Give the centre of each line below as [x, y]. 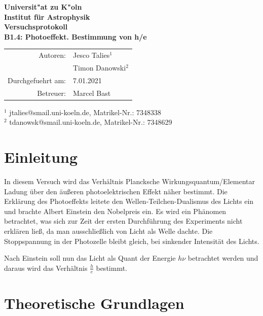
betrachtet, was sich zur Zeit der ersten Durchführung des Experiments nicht [123, 221]
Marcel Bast [92, 93]
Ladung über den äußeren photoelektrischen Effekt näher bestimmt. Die [116, 191]
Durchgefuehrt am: [37, 80]
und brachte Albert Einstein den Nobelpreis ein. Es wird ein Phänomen [115, 211]
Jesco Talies [91, 55]
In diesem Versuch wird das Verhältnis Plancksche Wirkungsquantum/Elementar [129, 181]
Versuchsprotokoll [36, 27]
